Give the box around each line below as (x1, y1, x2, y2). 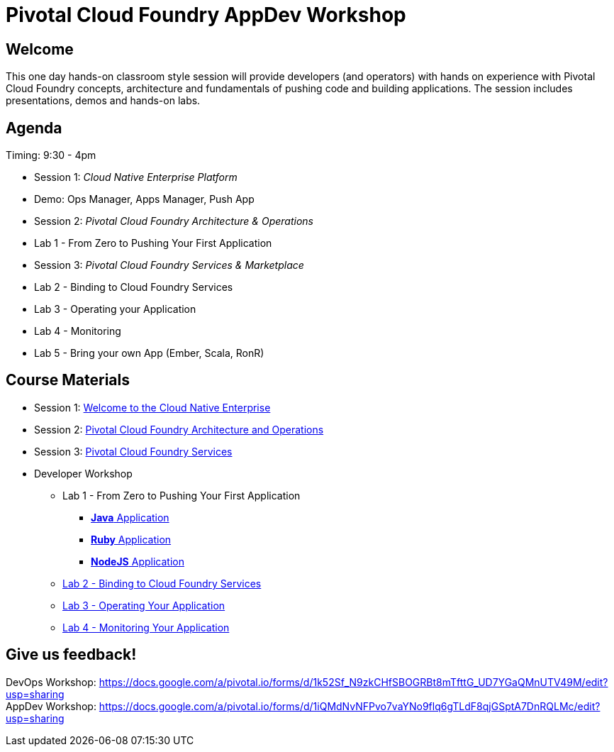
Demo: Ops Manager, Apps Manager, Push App (34, 193, 255, 206)
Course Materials (6, 371, 130, 389)
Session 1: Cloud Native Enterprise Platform (34, 171, 238, 184)
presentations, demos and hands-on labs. (6, 94, 201, 107)
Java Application (91, 511, 169, 524)
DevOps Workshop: (6, 675, 96, 688)
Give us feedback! (6, 646, 137, 664)
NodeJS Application (91, 555, 184, 568)
